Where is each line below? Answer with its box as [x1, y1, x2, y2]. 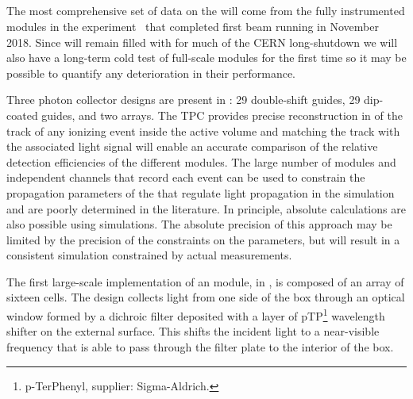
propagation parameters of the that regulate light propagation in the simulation [6, 184, 395, 201]
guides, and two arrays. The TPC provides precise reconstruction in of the [41, 106, 403, 123]
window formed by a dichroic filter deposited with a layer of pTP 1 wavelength [6, 305, 385, 324]
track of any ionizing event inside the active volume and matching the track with [6, 122, 400, 139]
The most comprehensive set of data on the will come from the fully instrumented [6, 2, 405, 19]
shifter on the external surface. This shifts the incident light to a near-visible [6, 323, 380, 340]
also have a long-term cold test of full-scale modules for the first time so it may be [6, 49, 407, 66]
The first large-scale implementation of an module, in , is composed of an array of [6, 273, 404, 290]
